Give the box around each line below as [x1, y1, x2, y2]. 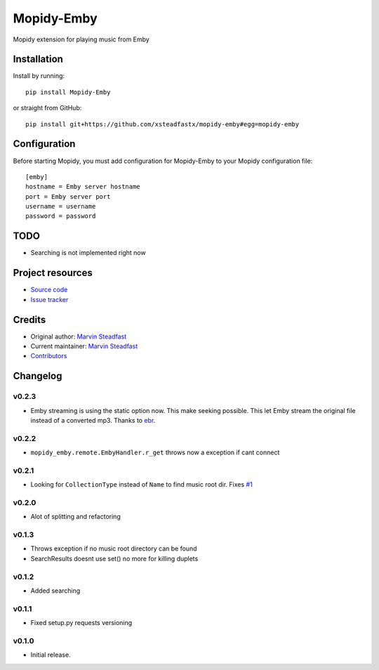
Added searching [30, 586, 81, 595]
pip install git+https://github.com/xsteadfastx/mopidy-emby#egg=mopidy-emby [25, 120, 300, 128]
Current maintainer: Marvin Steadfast [30, 341, 138, 350]
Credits [13, 313, 46, 326]
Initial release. [30, 650, 71, 659]
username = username [25, 202, 96, 211]
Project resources [13, 267, 93, 279]
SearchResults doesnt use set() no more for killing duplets [30, 554, 199, 563]
